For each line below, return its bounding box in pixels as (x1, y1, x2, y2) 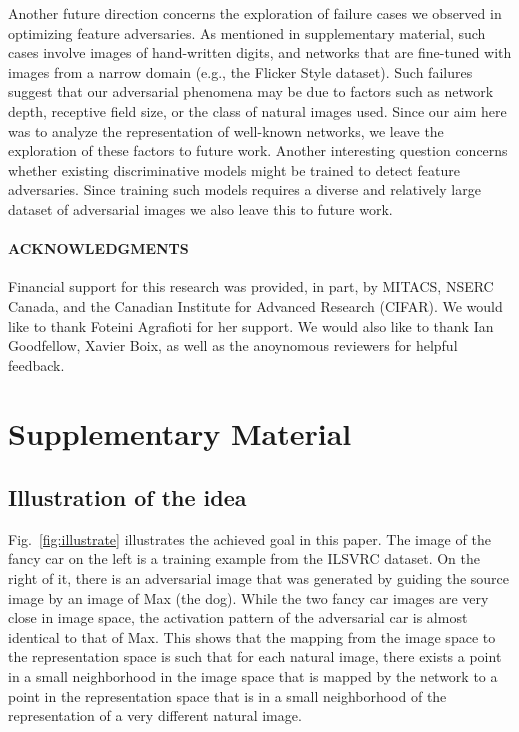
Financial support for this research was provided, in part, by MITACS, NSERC (8, 276, 494, 297)
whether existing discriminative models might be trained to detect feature (8, 159, 460, 180)
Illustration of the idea (8, 482, 247, 513)
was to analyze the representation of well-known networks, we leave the (8, 120, 444, 141)
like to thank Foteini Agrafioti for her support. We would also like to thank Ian (8, 315, 494, 336)
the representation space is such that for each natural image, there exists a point (8, 646, 502, 667)
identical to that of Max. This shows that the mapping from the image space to (8, 626, 496, 647)
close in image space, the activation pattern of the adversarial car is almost (8, 607, 468, 628)
